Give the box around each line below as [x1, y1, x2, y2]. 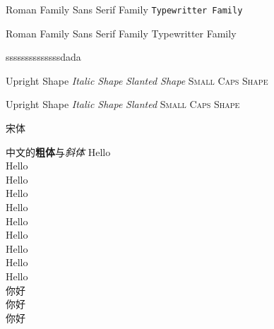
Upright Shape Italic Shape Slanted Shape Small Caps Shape [6, 73, 268, 88]
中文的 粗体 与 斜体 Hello [6, 144, 111, 159]
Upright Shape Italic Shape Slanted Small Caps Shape [6, 97, 240, 112]
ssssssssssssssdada [6, 49, 81, 64]
